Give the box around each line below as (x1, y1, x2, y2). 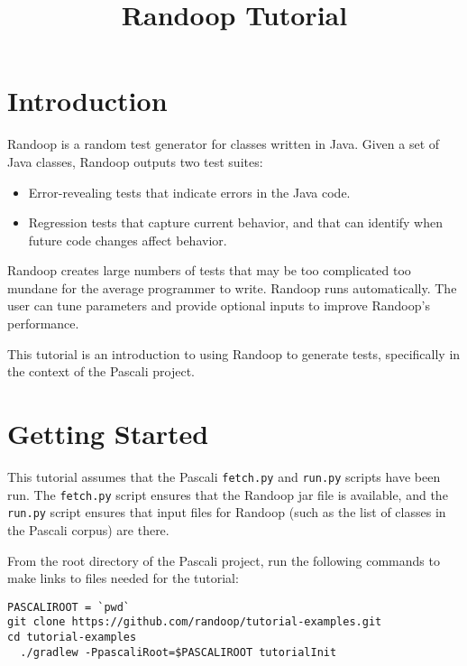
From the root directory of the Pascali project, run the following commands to (7, 550, 440, 569)
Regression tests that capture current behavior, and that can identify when (28, 213, 444, 232)
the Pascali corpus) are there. (7, 520, 169, 539)
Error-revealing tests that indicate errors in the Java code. (28, 182, 351, 201)
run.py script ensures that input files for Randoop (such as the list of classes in (7, 503, 446, 522)
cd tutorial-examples (7, 631, 137, 644)
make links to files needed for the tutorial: (7, 569, 239, 587)
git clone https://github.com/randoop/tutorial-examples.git (7, 615, 382, 629)
